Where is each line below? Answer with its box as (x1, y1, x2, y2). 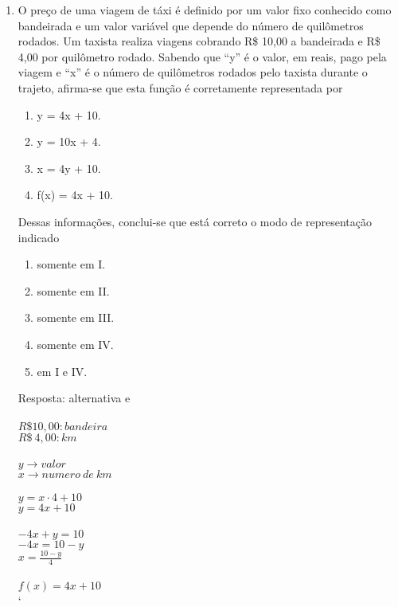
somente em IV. (37, 335, 114, 352)
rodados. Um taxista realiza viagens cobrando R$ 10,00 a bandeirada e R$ (18, 33, 380, 49)
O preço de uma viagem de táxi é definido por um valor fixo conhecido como (18, 2, 392, 18)
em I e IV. (37, 362, 88, 379)
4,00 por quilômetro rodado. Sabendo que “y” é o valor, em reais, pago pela (18, 48, 387, 65)
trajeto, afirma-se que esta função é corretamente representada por (18, 79, 343, 96)
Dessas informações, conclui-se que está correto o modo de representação (18, 213, 372, 229)
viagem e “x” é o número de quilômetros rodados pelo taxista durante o (18, 64, 368, 80)
